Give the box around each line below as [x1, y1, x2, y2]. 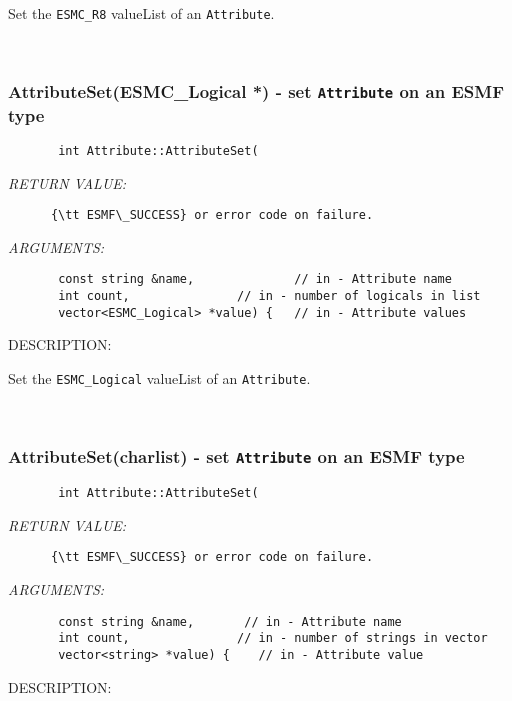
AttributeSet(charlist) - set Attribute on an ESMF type [8, 444, 465, 469]
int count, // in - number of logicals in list [58, 289, 481, 304]
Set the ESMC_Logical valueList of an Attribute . [8, 368, 311, 389]
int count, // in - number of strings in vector [58, 631, 488, 646]
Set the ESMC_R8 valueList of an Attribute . [8, 3, 275, 23]
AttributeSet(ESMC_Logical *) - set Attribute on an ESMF [8, 79, 504, 104]
